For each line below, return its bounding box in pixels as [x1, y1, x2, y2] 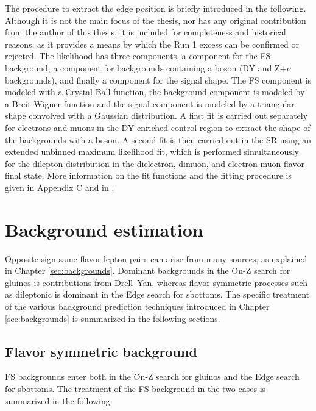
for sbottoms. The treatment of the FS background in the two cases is [5, 382, 266, 395]
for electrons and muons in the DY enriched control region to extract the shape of [5, 121, 311, 134]
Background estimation [5, 216, 203, 241]
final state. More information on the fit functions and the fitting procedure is [5, 169, 292, 182]
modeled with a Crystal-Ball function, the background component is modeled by [5, 85, 305, 98]
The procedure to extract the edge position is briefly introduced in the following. [5, 2, 306, 14]
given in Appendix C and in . [5, 180, 114, 193]
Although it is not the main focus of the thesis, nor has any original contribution [5, 13, 306, 26]
